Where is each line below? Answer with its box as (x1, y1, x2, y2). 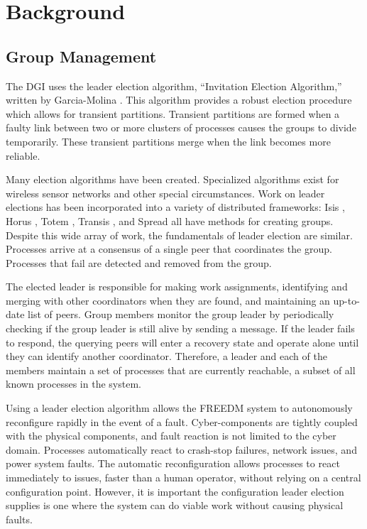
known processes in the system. (6, 376, 141, 391)
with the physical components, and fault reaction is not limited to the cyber (6, 428, 336, 443)
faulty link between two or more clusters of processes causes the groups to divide (6, 120, 356, 135)
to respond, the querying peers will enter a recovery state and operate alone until (6, 334, 359, 349)
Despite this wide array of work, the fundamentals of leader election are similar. (6, 227, 353, 242)
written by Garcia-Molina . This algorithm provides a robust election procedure (6, 92, 352, 107)
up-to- (333, 293, 360, 307)
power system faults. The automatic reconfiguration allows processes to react (6, 456, 340, 471)
